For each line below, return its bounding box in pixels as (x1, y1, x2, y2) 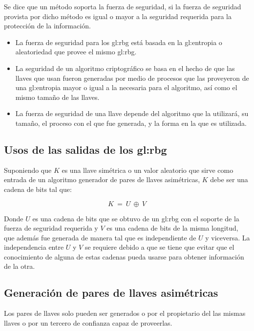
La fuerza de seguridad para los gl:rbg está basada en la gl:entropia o (15, 37, 222, 47)
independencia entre (4, 242, 64, 252)
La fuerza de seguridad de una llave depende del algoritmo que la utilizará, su (15, 108, 249, 118)
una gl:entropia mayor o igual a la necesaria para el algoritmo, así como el (15, 82, 237, 93)
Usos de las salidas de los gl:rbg (4, 142, 167, 157)
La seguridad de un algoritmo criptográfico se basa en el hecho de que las (15, 63, 235, 73)
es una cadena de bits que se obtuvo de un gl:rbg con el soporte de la (32, 213, 239, 223)
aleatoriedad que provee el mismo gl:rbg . (15, 47, 137, 57)
